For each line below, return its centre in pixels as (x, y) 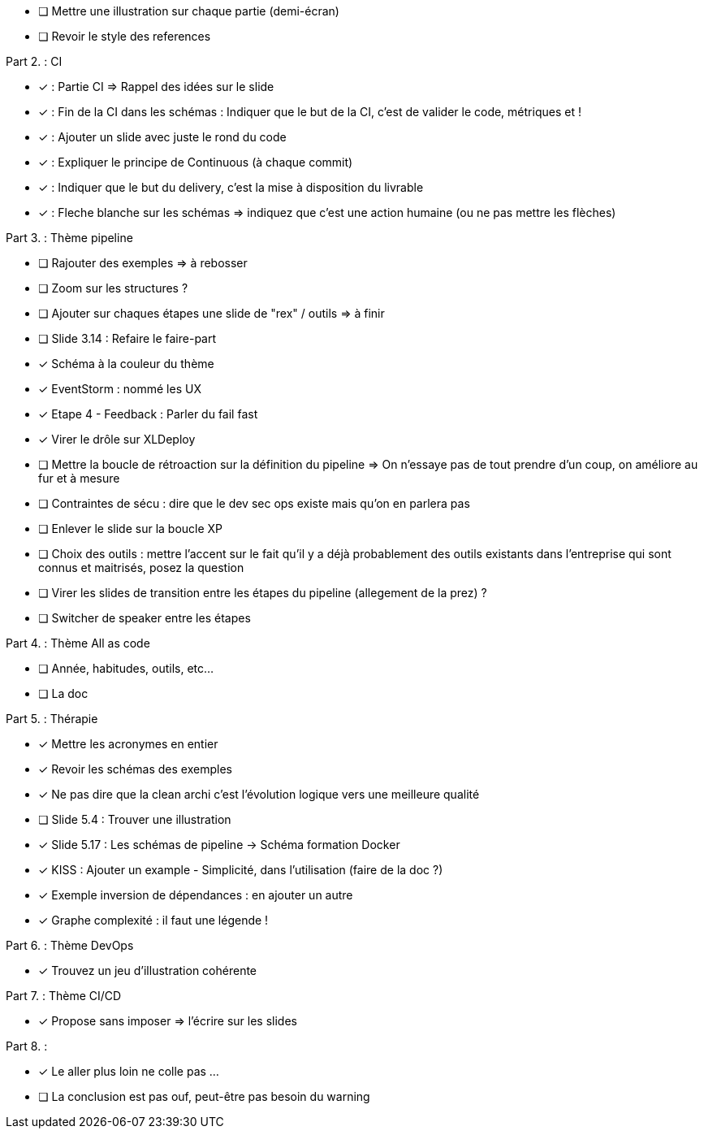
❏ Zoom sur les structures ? (113, 288)
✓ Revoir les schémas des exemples (135, 769)
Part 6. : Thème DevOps (70, 945)
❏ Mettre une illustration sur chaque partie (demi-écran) (189, 11)
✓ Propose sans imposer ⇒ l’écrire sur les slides (168, 1021)
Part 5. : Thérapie (52, 719)
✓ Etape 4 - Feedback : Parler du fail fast (148, 414)
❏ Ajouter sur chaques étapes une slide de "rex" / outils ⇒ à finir (212, 313)
